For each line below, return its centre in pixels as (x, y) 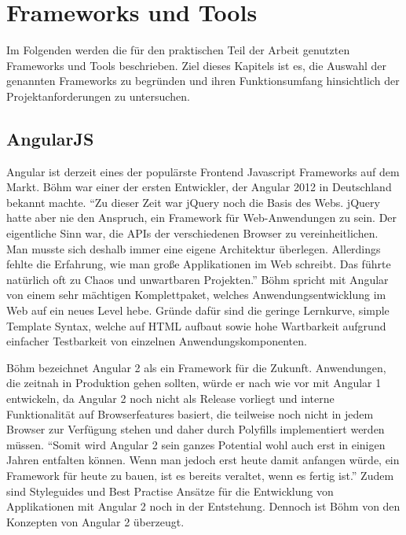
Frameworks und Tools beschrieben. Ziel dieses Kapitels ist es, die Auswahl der (197, 65)
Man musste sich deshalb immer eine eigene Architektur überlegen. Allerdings (194, 248)
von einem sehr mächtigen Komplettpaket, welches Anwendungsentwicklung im (196, 295)
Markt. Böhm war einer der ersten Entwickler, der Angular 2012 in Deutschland (199, 187)
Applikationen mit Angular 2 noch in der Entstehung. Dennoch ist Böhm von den (203, 506)
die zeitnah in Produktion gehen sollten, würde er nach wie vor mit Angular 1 (194, 383)
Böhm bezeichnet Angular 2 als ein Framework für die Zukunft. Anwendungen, (196, 367)
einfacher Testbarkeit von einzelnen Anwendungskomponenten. (157, 341)
